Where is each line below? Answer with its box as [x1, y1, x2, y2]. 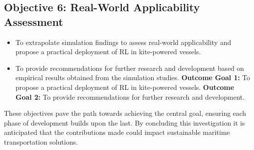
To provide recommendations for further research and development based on [15, 63, 244, 73]
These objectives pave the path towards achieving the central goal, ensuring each [4, 108, 246, 118]
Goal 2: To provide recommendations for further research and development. [15, 91, 245, 102]
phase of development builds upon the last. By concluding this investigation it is [4, 117, 245, 128]
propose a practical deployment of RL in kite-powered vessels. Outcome [15, 82, 234, 92]
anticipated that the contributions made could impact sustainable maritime [4, 127, 230, 137]
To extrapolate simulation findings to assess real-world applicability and [15, 37, 231, 47]
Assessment [4, 14, 63, 29]
